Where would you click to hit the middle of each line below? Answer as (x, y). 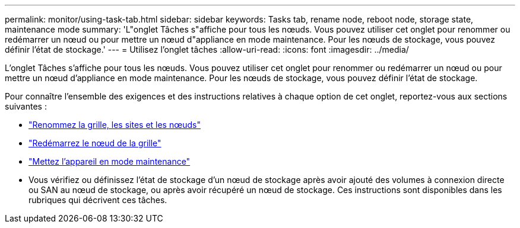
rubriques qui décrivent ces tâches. (98, 200)
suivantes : (26, 106)
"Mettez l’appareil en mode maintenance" (110, 161)
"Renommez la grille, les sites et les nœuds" (115, 125)
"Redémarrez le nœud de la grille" (95, 143)
